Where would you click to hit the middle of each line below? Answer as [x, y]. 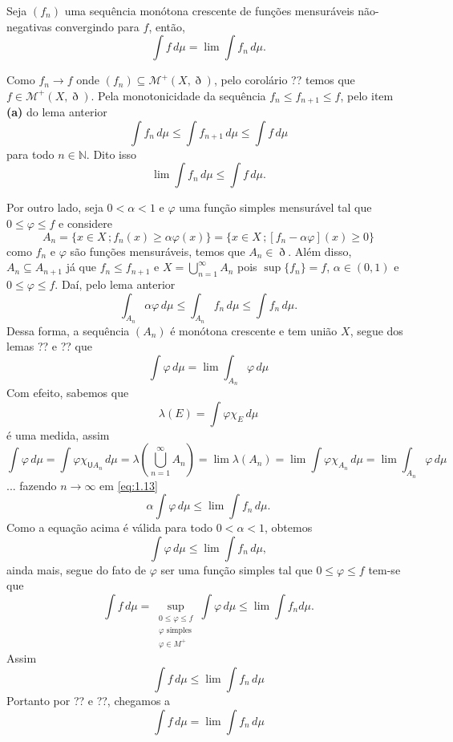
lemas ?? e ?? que [49, 346]
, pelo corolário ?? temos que [284, 80]
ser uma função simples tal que [237, 569]
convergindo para [97, 26]
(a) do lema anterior [57, 112]
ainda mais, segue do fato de [76, 569]
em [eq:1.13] [129, 485]
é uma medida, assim [58, 434]
